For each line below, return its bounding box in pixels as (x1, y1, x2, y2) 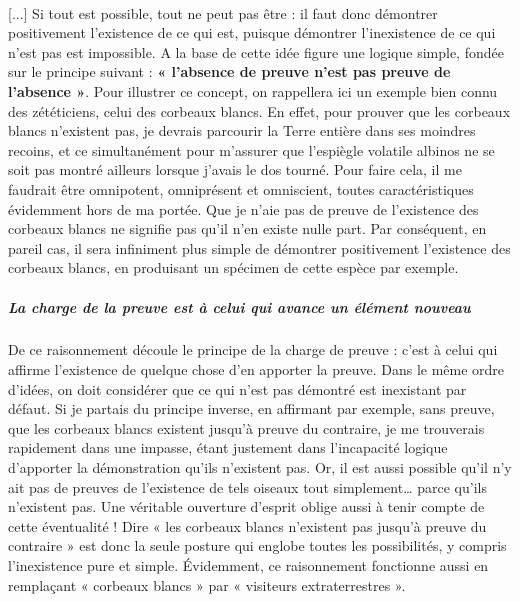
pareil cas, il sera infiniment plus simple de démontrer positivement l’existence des (8, 237, 511, 258)
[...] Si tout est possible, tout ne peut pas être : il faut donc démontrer (8, 2, 438, 23)
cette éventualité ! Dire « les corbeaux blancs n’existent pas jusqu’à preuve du (8, 515, 487, 536)
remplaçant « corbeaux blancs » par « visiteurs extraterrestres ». (8, 574, 406, 595)
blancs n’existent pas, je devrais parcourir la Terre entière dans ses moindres (8, 120, 476, 141)
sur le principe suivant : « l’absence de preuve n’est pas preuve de (8, 61, 451, 82)
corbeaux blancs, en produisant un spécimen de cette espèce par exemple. (8, 257, 459, 278)
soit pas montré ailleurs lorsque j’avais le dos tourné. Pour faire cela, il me (8, 159, 462, 180)
